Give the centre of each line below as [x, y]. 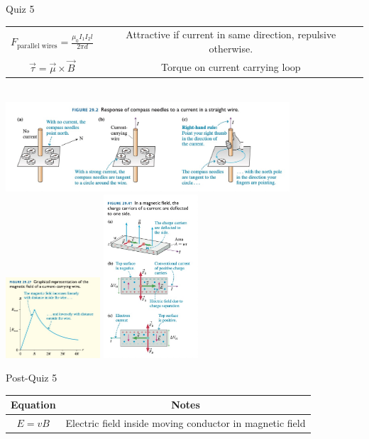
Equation [33, 405]
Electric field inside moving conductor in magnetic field [186, 423]
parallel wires [37, 46]
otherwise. [231, 48]
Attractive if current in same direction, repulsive [231, 34]
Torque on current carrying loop [231, 66]
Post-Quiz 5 [32, 378]
